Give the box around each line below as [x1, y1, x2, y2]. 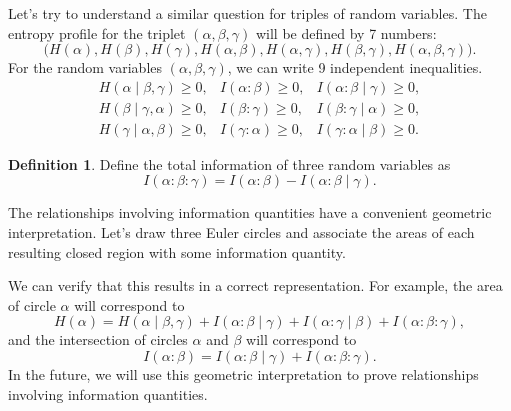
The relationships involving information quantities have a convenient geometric [8, 202, 492, 223]
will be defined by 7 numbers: [255, 22, 437, 43]
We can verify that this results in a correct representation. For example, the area [8, 275, 503, 296]
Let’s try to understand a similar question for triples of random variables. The [8, 3, 487, 23]
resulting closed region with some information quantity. [8, 241, 346, 262]
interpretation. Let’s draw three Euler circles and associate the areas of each [8, 222, 475, 243]
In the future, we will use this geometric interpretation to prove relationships [8, 364, 479, 385]
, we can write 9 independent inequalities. [227, 57, 483, 78]
